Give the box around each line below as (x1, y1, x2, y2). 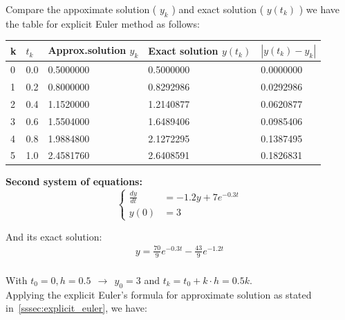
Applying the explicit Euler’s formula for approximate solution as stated (6, 287, 312, 301)
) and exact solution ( (171, 2, 264, 16)
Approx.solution (48, 43, 127, 57)
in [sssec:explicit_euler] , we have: (6, 301, 147, 315)
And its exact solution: (6, 229, 102, 243)
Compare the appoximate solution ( (6, 2, 157, 16)
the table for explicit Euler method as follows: (6, 16, 200, 30)
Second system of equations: (6, 174, 142, 189)
